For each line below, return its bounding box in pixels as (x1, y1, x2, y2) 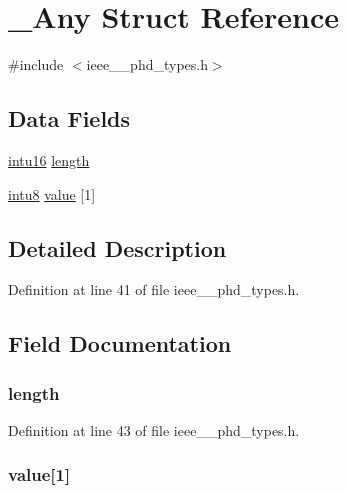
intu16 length (8, 149, 90, 170)
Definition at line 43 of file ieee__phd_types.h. (8, 419, 300, 440)
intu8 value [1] (8, 183, 96, 204)
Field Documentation (8, 328, 232, 359)
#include (8, 54, 64, 75)
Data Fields (8, 103, 131, 134)
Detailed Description (8, 232, 227, 263)
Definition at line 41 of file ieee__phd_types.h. (8, 279, 300, 300)
